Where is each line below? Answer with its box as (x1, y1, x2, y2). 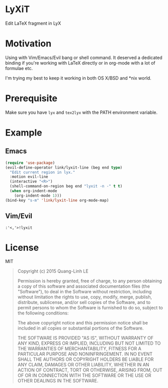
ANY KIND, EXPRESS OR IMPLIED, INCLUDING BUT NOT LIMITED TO (17, 340, 161, 346)
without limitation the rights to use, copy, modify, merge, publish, (17, 294, 152, 300)
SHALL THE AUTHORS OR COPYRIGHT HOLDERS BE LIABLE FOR (17, 356, 154, 362)
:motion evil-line (10, 174, 49, 179)
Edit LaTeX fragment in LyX (5, 20, 61, 26)
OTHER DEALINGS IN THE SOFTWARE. (17, 378, 99, 384)
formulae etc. (5, 65, 33, 71)
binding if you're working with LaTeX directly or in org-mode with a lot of (5, 59, 156, 66)
